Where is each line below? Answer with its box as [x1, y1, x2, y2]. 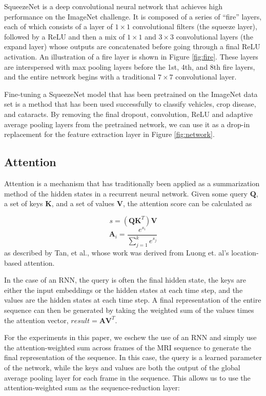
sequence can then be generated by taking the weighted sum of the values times [4, 304, 254, 315]
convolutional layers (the [176, 31, 253, 42]
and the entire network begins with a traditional [4, 71, 156, 82]
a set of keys [4, 198, 43, 209]
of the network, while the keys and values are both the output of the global [4, 362, 240, 372]
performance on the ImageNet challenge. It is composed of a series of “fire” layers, [4, 11, 262, 22]
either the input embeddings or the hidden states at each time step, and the [4, 284, 243, 295]
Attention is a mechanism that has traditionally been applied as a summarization [4, 177, 260, 188]
